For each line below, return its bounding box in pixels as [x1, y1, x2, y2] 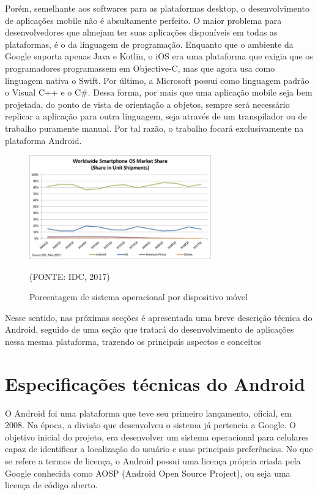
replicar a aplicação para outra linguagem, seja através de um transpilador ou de [5, 110, 307, 123]
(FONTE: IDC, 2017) [29, 270, 110, 282]
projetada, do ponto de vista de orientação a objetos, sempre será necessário [5, 97, 290, 110]
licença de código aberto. [5, 478, 98, 491]
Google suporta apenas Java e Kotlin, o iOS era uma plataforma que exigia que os [5, 50, 313, 62]
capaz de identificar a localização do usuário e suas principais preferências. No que [5, 442, 313, 455]
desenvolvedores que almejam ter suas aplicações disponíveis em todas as [5, 26, 278, 39]
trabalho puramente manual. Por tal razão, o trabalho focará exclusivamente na [5, 121, 304, 134]
